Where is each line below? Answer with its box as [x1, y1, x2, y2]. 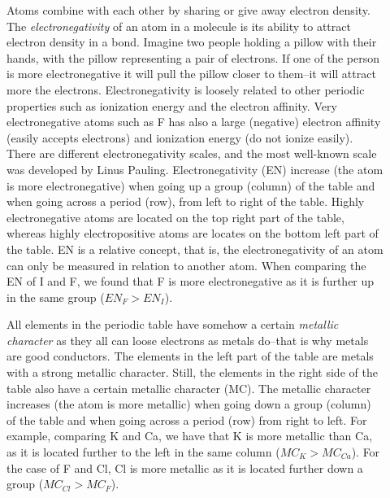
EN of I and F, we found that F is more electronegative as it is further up [6, 273, 375, 290]
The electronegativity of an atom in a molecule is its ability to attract [6, 17, 351, 34]
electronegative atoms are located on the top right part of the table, [6, 208, 344, 225]
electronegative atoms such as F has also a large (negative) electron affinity [6, 113, 381, 130]
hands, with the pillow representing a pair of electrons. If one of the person [6, 49, 380, 66]
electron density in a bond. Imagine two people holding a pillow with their [6, 33, 377, 50]
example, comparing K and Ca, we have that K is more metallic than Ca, [6, 427, 373, 444]
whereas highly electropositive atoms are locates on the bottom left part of [6, 225, 379, 242]
